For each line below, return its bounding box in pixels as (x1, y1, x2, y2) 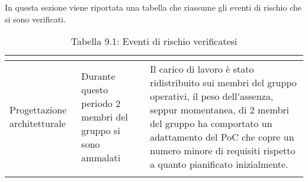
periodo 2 (81, 96, 121, 110)
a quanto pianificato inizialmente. (150, 157, 288, 171)
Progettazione (9, 103, 67, 117)
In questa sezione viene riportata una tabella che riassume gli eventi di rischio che (5, 1, 302, 13)
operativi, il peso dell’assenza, (150, 89, 274, 103)
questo (81, 82, 108, 96)
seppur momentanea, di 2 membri (150, 103, 290, 117)
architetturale (9, 116, 66, 131)
